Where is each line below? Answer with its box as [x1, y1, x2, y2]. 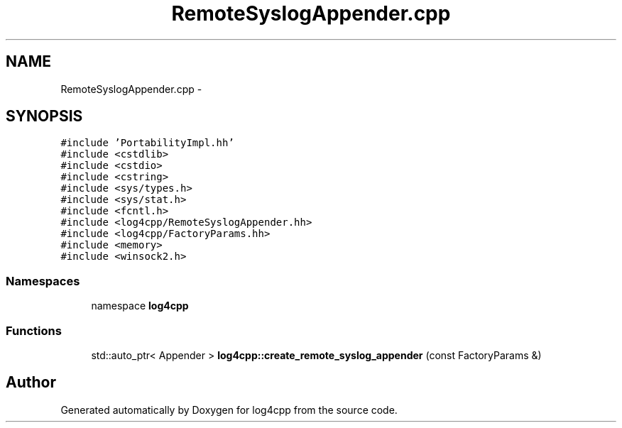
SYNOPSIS [6, 107, 83, 126]
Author [6, 373, 56, 392]
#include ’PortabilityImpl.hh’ [60, 137, 234, 149]
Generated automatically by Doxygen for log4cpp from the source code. [60, 403, 398, 416]
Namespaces [6, 273, 80, 288]
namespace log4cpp [91, 300, 189, 312]
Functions [6, 323, 62, 338]
